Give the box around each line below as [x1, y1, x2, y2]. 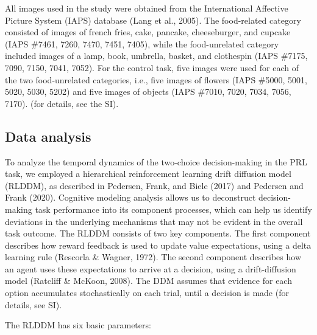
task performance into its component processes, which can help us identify [35, 202, 312, 215]
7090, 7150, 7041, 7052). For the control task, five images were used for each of [5, 61, 299, 74]
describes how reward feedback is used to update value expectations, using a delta [5, 238, 312, 251]
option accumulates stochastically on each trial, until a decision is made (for [5, 286, 289, 299]
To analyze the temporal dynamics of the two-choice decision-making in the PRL [5, 155, 307, 168]
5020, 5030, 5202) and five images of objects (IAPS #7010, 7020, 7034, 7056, [5, 85, 291, 98]
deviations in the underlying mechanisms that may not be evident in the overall [5, 215, 303, 227]
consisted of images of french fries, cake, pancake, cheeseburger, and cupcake [5, 26, 291, 38]
